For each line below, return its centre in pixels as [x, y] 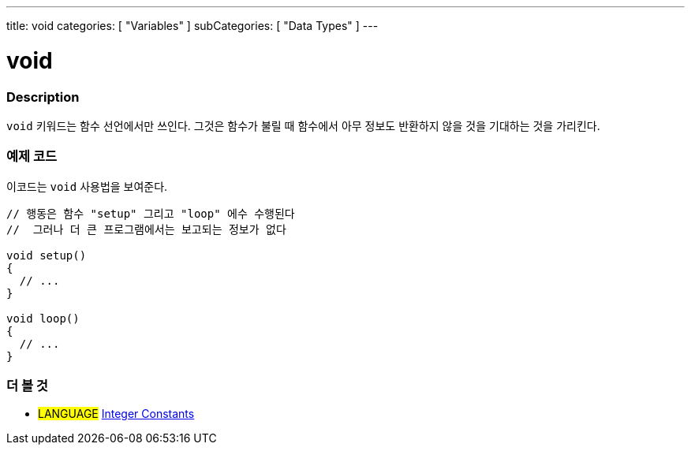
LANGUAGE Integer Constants [116, 414]
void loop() [43, 318]
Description [43, 97]
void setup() [47, 255]
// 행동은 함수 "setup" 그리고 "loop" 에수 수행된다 [151, 213]
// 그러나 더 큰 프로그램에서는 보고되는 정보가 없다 [146, 229]
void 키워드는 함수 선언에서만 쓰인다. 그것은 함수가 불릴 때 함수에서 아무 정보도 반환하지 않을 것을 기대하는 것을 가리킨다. [303, 125]
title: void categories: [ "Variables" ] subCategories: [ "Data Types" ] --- [192, 26]
